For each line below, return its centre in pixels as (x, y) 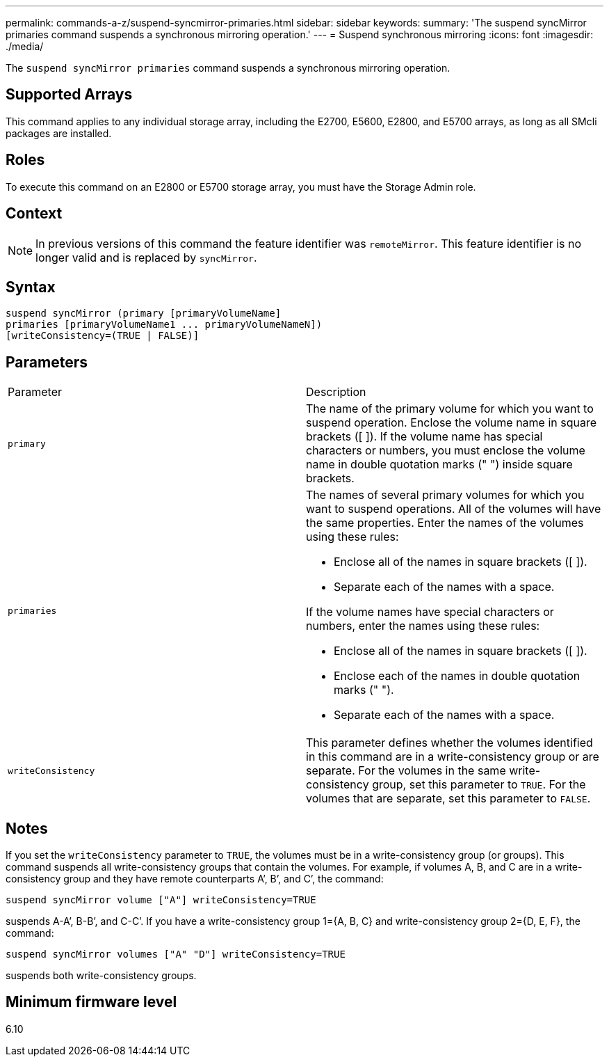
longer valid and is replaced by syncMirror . (146, 257)
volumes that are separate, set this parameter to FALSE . (448, 799)
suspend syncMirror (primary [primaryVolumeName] (144, 314)
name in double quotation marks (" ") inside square (439, 465)
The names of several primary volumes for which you (445, 495)
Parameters (47, 362)
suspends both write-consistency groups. (101, 976)
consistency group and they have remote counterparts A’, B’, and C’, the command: (195, 879)
